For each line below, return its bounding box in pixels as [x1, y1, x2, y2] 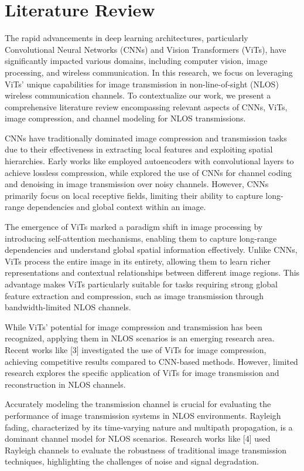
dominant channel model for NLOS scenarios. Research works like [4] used [5, 432, 271, 445]
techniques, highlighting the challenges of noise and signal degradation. [5, 455, 259, 467]
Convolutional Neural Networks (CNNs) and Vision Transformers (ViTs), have [5, 43, 286, 55]
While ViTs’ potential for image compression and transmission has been [5, 320, 262, 333]
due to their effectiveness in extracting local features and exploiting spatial [5, 143, 273, 155]
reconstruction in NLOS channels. [5, 378, 126, 390]
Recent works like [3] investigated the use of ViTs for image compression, [5, 343, 267, 355]
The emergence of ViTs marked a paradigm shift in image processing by [5, 221, 263, 233]
